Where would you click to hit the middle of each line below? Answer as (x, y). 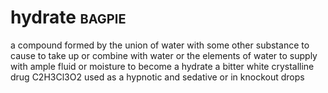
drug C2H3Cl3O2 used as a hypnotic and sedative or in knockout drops (157, 77)
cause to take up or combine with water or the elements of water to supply (164, 55)
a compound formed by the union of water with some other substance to (160, 45)
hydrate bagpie (68, 17)
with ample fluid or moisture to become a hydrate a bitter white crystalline (162, 66)
